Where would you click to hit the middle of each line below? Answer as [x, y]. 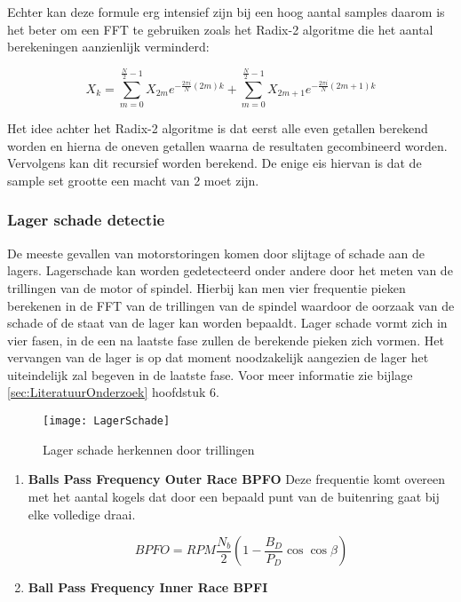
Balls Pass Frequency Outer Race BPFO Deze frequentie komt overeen [237, 479]
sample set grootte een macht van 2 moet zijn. [133, 180]
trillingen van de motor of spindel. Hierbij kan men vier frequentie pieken [207, 287]
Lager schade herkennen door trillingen [149, 449]
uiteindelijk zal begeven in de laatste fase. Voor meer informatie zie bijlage [210, 374]
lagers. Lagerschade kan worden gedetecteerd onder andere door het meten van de [230, 270]
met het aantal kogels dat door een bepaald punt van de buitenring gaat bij [234, 496]
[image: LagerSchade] [107, 421]
